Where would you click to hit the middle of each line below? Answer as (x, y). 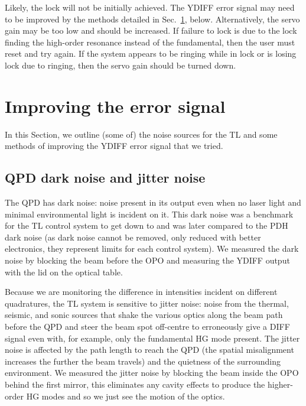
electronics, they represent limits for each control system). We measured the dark (152, 249)
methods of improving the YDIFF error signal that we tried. (114, 146)
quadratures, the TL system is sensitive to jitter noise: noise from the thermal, (147, 303)
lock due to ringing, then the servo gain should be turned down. (121, 65)
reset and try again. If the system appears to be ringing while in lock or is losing (151, 53)
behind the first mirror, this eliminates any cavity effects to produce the (135, 384)
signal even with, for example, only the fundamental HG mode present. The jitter (152, 338)
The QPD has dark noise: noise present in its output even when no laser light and (153, 202)
